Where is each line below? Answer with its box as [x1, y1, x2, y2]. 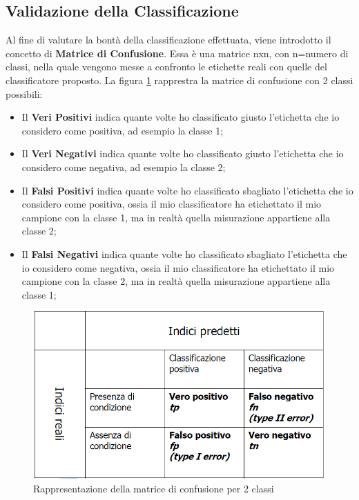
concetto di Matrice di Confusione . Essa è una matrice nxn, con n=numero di [6, 46, 349, 60]
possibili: [6, 86, 43, 101]
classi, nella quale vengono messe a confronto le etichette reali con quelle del [6, 59, 327, 74]
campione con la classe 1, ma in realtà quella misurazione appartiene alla [21, 210, 331, 224]
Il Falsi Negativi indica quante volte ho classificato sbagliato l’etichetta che [21, 246, 347, 261]
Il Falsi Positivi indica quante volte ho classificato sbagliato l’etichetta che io [21, 183, 353, 197]
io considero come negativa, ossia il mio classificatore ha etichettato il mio [21, 260, 335, 274]
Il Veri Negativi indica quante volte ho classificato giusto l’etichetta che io [21, 146, 344, 161]
